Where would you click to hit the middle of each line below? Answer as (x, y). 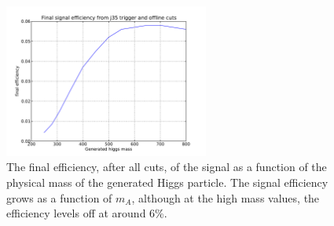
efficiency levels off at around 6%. (87, 213)
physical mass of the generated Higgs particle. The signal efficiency (167, 182)
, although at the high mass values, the (226, 197)
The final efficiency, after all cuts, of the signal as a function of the (167, 167)
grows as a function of (59, 197)
